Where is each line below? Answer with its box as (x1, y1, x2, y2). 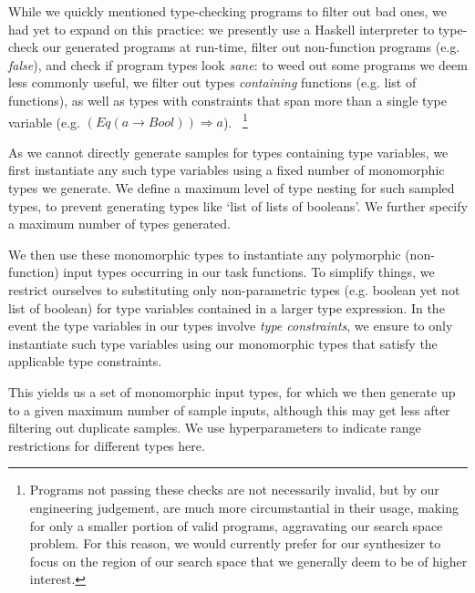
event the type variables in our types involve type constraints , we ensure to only (8, 316, 453, 335)
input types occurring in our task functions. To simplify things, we (63, 262, 435, 281)
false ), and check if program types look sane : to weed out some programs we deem (8, 55, 468, 74)
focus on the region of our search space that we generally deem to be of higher (29, 551, 468, 570)
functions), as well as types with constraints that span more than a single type (8, 90, 447, 109)
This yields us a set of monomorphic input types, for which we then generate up (8, 382, 456, 401)
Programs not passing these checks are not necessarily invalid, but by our (29, 480, 439, 499)
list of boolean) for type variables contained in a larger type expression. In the (8, 298, 445, 317)
